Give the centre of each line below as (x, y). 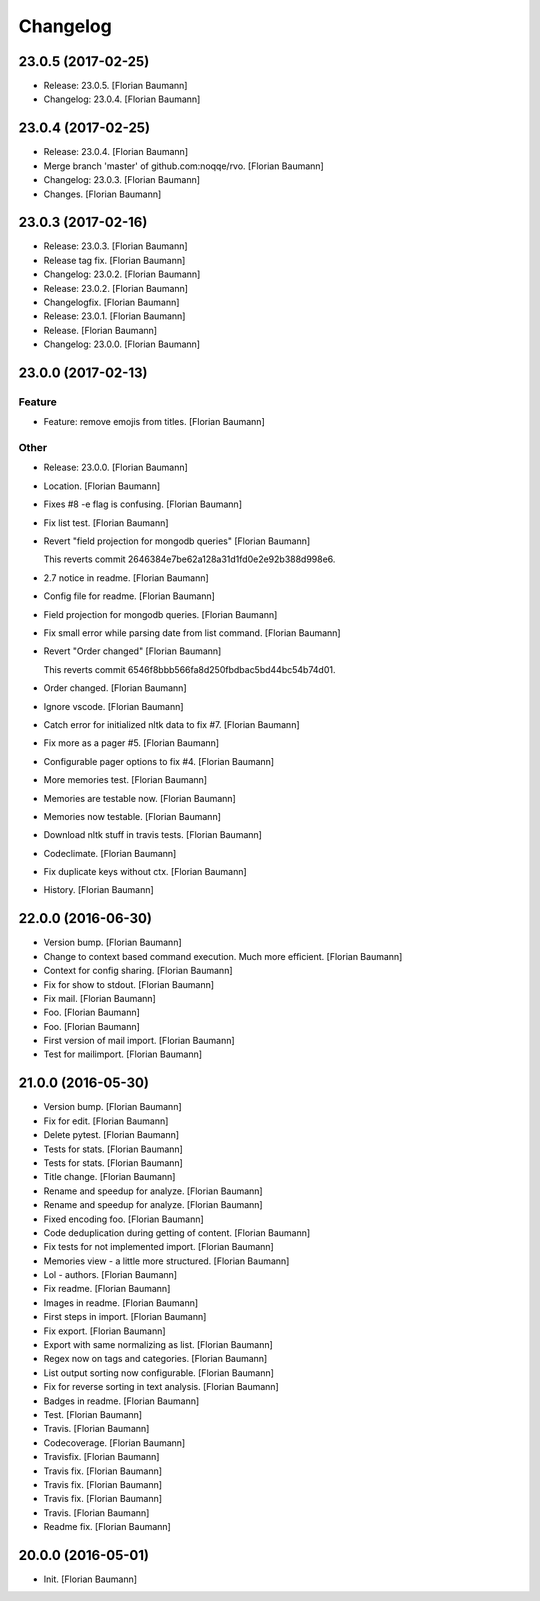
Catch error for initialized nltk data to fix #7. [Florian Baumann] (171, 724)
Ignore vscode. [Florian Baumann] (113, 706)
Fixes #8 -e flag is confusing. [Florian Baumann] (142, 504)
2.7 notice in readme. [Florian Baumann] (126, 577)
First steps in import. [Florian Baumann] (125, 1317)
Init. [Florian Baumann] (90, 1579)
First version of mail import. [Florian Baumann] (139, 1041)
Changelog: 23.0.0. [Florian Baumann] (121, 344)
